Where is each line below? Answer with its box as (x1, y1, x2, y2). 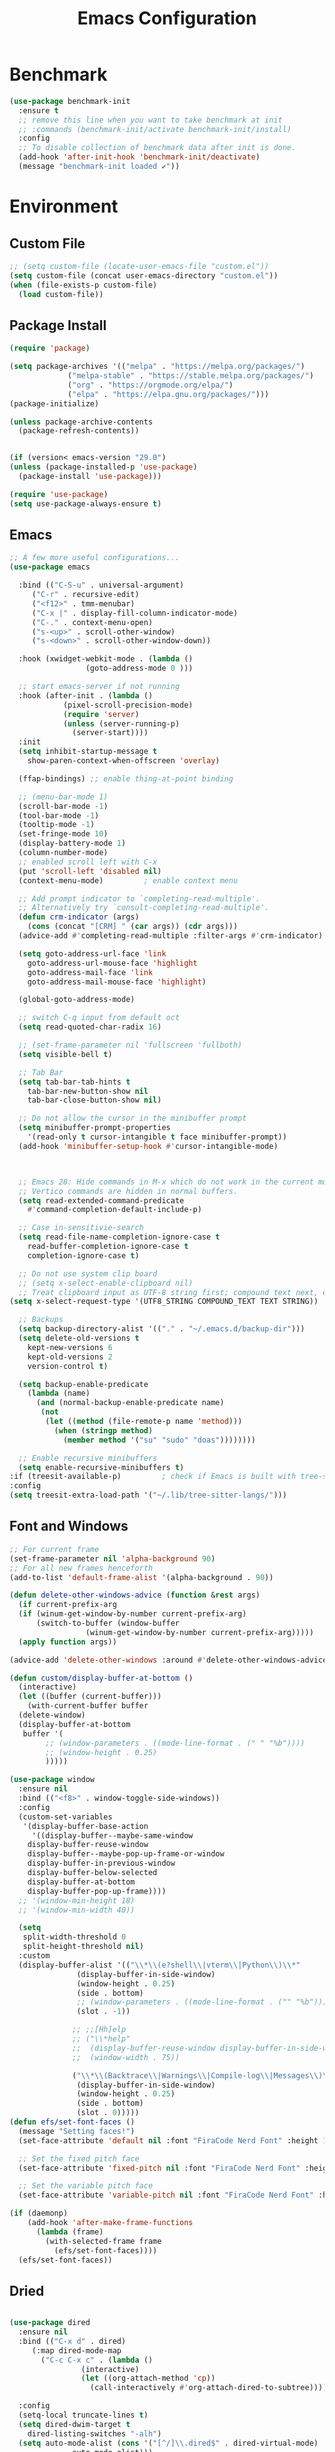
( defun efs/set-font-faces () (9, 2117, 136, 2127)
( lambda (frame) (35, 2227, 104, 2237)
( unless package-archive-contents (9, 417, 154, 427)
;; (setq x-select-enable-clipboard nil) (18, 1278, 194, 1288)
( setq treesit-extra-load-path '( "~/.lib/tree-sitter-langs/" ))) (9, 1490, 287, 1501)
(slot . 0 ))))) (76, 2108, 140, 2118)
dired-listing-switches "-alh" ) (27, 2428, 162, 2439)
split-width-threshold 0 (22, 1932, 127, 1942)
